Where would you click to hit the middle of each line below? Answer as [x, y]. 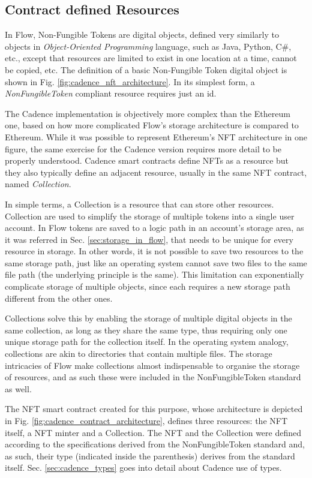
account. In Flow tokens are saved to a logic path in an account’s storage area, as [154, 228]
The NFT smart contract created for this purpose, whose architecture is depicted [154, 409]
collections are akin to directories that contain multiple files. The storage [139, 354]
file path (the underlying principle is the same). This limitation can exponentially [154, 274]
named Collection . [38, 184]
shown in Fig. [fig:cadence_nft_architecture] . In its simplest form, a [130, 81]
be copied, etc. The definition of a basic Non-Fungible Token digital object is [146, 69]
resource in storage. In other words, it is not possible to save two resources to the [154, 251]
